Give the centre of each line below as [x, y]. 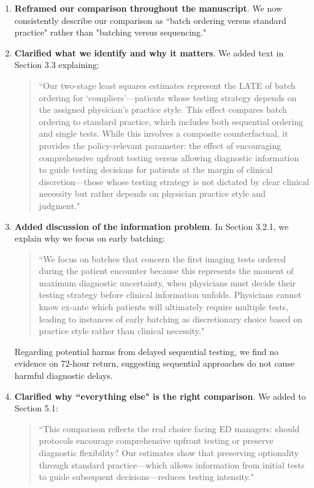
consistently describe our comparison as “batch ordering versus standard [150, 20]
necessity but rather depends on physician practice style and [152, 193]
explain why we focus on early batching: [90, 238]
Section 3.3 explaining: [57, 65]
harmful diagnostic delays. [63, 376]
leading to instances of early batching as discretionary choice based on [171, 318]
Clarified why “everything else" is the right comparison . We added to [160, 396]
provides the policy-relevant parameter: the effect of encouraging [160, 145]
